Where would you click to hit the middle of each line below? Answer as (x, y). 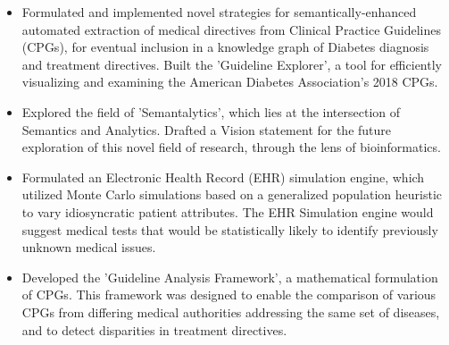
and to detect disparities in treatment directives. (154, 329)
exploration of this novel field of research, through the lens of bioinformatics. (231, 147)
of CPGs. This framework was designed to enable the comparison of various (229, 295)
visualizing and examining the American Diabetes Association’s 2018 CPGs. (230, 82)
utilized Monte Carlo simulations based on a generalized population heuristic (232, 194)
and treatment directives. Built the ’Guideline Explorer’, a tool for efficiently (232, 64)
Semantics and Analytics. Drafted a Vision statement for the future (207, 129)
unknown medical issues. (89, 247)
